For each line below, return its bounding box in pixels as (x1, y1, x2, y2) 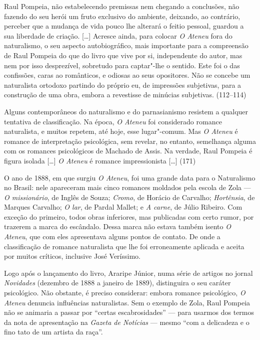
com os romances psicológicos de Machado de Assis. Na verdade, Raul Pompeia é (4, 145, 252, 156)
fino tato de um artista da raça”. (4, 326, 103, 337)
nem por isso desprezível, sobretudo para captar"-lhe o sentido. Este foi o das (4, 60, 240, 70)
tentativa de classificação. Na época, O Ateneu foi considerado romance (4, 116, 222, 126)
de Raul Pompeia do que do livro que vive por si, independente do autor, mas (4, 50, 242, 60)
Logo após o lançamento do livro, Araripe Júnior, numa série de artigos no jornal (4, 267, 253, 278)
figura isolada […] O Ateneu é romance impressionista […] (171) (4, 155, 196, 165)
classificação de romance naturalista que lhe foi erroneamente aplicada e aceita (4, 241, 244, 251)
